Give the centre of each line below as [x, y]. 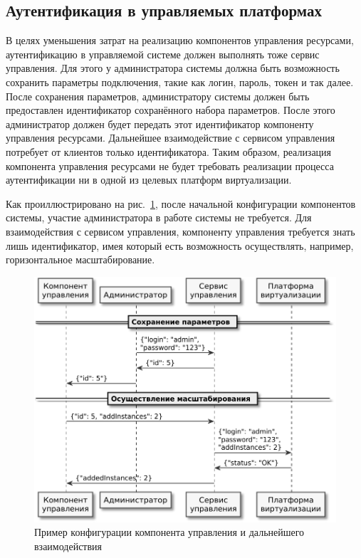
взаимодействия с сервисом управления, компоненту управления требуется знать [180, 231]
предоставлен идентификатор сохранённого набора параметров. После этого [171, 110]
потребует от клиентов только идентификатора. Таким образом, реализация [169, 151]
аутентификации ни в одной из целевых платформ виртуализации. [149, 180]
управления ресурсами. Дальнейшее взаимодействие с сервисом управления [171, 138]
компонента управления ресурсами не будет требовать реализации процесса [170, 165]
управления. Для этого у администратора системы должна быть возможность [173, 68]
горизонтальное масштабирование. [80, 259]
